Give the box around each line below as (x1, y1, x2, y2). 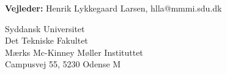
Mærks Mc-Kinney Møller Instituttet (5, 45, 143, 58)
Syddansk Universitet (5, 22, 85, 35)
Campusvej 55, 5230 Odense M (5, 58, 121, 70)
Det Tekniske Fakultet (5, 34, 88, 47)
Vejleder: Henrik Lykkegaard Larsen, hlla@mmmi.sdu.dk (5, 2, 222, 14)
